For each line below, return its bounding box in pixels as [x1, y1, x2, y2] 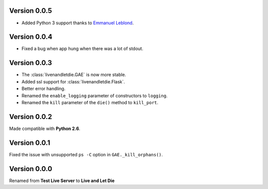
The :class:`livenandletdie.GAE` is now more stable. [21, 72, 127, 78]
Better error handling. [21, 86, 66, 92]
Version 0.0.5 [9, 6, 52, 15]
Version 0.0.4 [9, 33, 53, 41]
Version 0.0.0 [9, 164, 52, 173]
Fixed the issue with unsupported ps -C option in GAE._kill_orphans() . [9, 151, 163, 157]
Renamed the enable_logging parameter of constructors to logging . [21, 92, 168, 99]
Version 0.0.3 [9, 59, 52, 67]
